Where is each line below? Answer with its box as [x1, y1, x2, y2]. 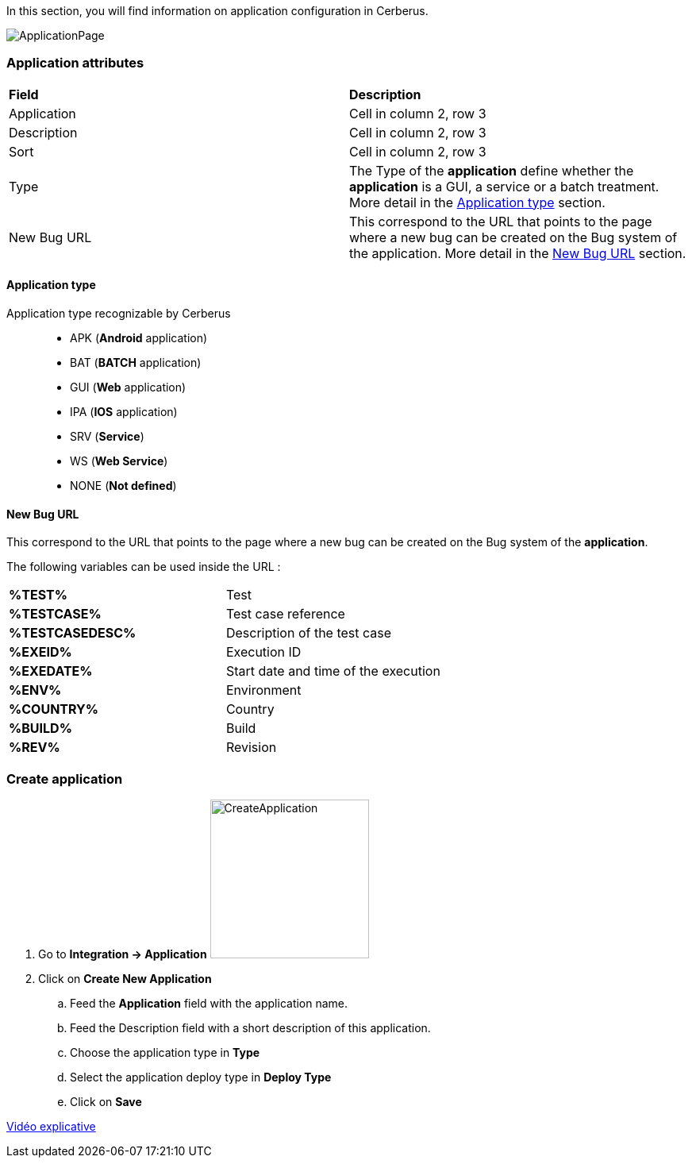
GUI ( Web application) [70, 380, 186, 394]
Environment [225, 682, 302, 699]
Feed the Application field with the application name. [70, 996, 348, 1010]
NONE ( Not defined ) [70, 478, 177, 492]
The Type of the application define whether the [349, 162, 634, 179]
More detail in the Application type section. [349, 194, 605, 210]
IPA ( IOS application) [70, 404, 178, 418]
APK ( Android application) [70, 330, 208, 345]
